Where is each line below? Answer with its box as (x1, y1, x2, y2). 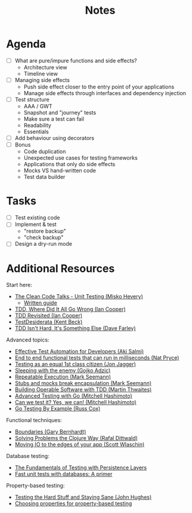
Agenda (6, 37, 46, 51)
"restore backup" (23, 228, 67, 235)
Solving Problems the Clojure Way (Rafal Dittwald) (14, 435, 138, 442)
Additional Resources (6, 261, 115, 275)
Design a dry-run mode (14, 240, 73, 248)
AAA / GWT (23, 103, 52, 110)
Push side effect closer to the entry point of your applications (23, 83, 175, 90)
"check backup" (23, 234, 64, 241)
